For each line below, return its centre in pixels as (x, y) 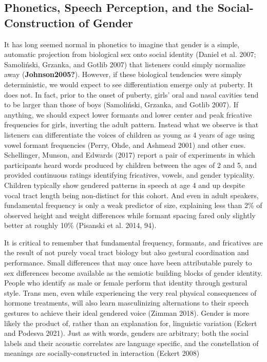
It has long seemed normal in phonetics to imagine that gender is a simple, (122, 44)
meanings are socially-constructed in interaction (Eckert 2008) (102, 353)
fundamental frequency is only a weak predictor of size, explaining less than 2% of (133, 205)
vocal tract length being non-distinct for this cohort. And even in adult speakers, (131, 195)
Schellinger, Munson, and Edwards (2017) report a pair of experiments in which (130, 155)
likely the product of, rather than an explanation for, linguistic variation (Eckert (131, 323)
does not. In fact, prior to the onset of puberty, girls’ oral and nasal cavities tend (131, 94)
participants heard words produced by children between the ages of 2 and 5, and (130, 165)
